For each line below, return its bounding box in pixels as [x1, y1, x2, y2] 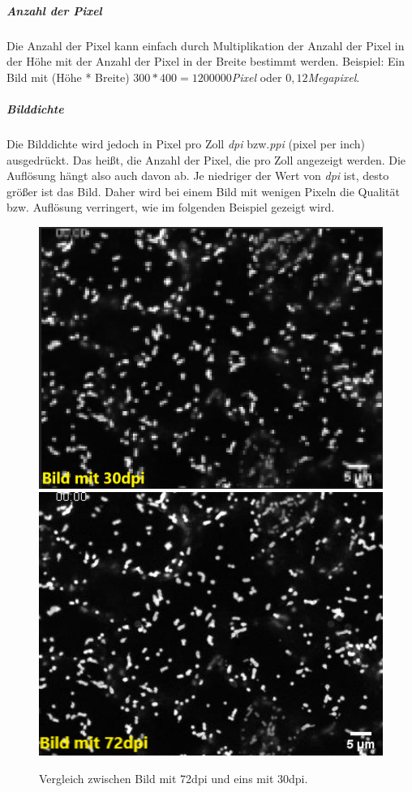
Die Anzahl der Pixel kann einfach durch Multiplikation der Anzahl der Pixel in [6, 36, 405, 54]
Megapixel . [307, 68, 360, 85]
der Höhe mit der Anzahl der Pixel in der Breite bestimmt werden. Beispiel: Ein [6, 53, 406, 70]
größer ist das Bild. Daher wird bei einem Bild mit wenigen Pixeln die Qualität [6, 182, 400, 199]
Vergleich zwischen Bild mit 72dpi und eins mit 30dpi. [39, 769, 308, 786]
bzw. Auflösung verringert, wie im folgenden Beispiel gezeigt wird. [6, 199, 335, 216]
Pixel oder [231, 68, 282, 85]
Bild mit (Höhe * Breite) [6, 68, 130, 85]
